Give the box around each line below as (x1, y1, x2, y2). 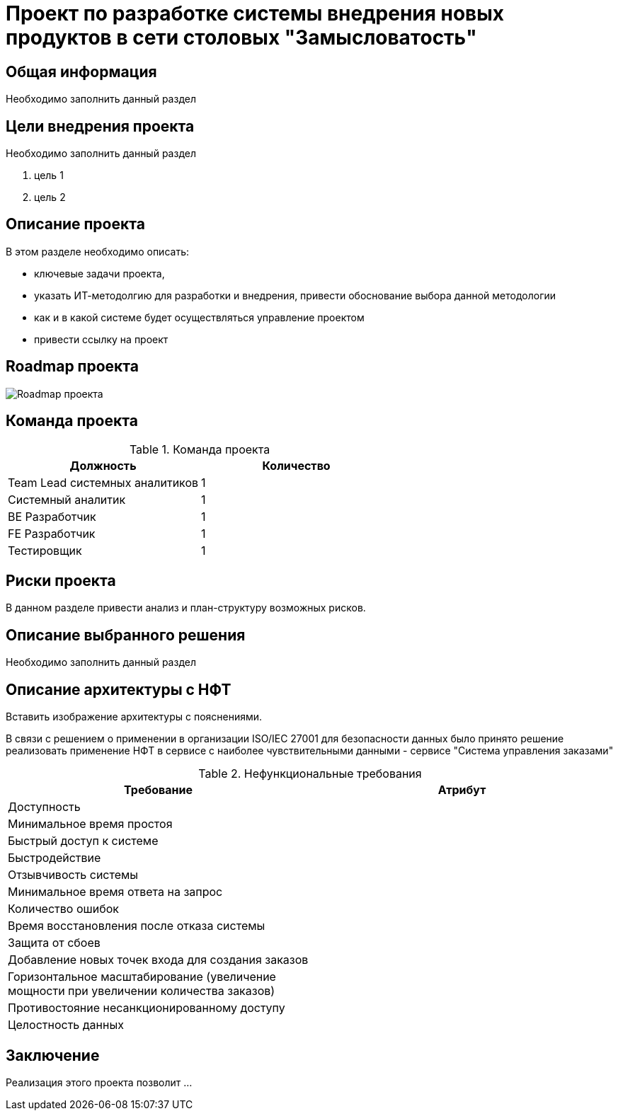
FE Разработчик (8, 526, 96, 541)
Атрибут (437, 783, 486, 798)
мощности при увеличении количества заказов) (8, 984, 275, 999)
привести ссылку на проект (34, 333, 168, 345)
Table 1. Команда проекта (129, 442, 270, 456)
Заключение (6, 1046, 100, 1064)
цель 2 (34, 191, 66, 204)
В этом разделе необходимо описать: (6, 245, 189, 258)
